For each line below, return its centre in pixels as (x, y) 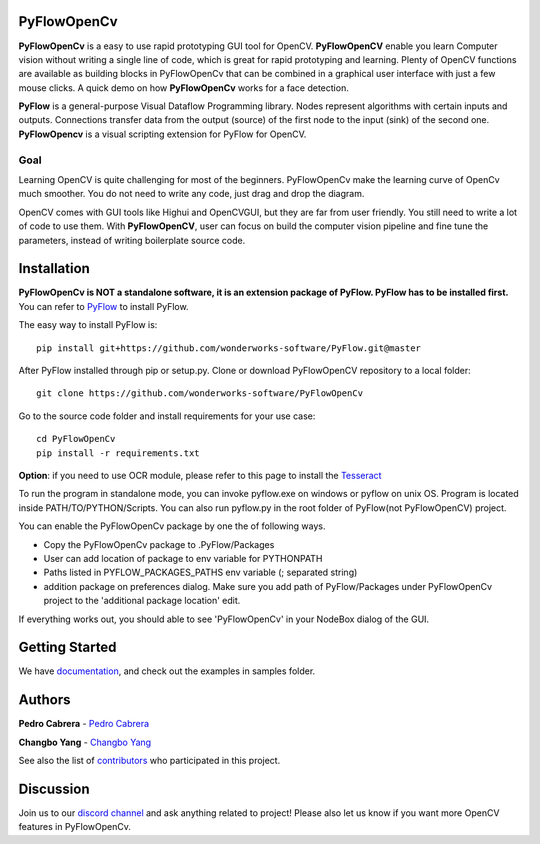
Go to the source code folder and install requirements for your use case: (167, 416)
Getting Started (67, 647)
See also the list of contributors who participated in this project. (149, 761)
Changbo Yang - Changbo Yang (85, 742)
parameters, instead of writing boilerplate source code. (132, 240)
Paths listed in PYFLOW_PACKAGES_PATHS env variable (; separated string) (200, 572)
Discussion (54, 788)
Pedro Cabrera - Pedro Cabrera (84, 724)
